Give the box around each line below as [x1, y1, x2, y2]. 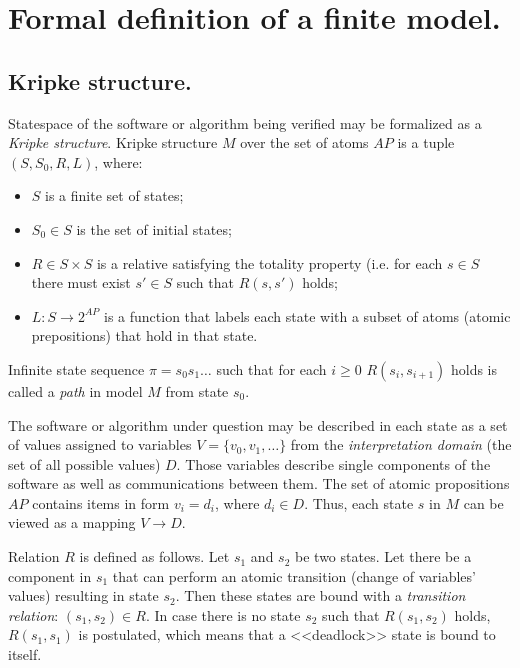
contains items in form [32, 492, 170, 513]
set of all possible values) [8, 453, 161, 474]
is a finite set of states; [45, 185, 184, 206]
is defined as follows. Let [79, 546, 230, 567]
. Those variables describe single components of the [176, 453, 491, 474]
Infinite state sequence [8, 358, 145, 379]
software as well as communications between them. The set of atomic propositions [8, 473, 510, 494]
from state [165, 380, 229, 401]
